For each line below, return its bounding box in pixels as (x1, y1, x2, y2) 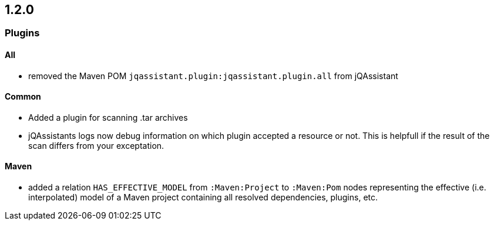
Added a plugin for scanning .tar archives (28, 112, 188, 122)
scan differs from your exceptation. (28, 140, 164, 151)
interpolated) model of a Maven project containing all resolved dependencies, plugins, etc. (28, 192, 378, 203)
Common (5, 91, 41, 102)
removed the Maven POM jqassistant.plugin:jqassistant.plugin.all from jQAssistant (28, 70, 398, 81)
